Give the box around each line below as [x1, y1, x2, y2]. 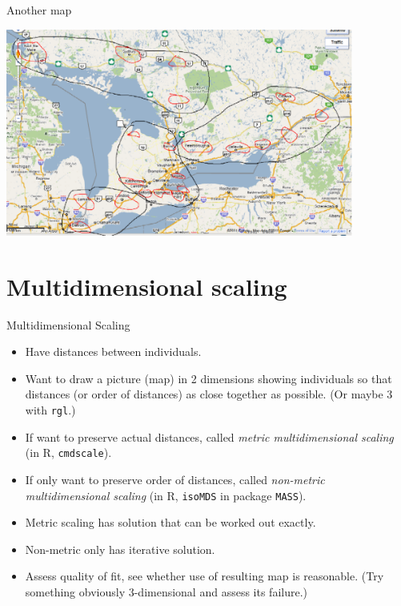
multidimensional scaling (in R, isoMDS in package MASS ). [25, 487, 307, 503]
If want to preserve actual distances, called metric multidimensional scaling [25, 428, 394, 445]
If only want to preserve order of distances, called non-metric [25, 471, 325, 487]
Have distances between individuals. [25, 343, 202, 360]
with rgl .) [25, 402, 76, 418]
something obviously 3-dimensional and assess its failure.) [25, 583, 308, 600]
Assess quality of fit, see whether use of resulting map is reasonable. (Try [25, 568, 384, 584]
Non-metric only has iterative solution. [25, 540, 215, 557]
